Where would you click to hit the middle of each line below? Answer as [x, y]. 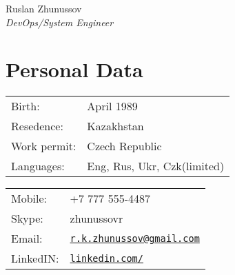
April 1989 [112, 106]
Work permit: [44, 146]
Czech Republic [124, 146]
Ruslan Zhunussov [44, 8]
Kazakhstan [115, 126]
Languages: [38, 166]
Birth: [25, 106]
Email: [27, 238]
